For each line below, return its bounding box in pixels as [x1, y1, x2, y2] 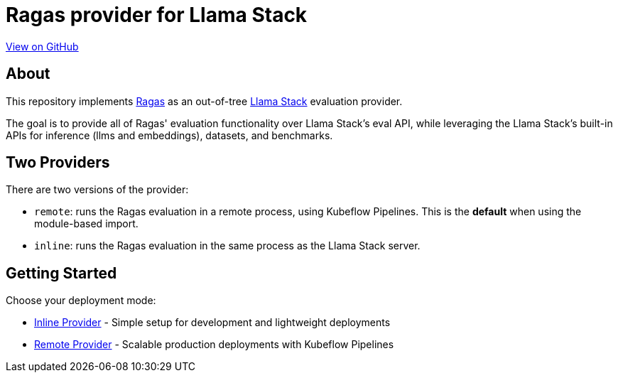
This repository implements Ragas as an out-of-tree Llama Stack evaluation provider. [6, 94, 403, 107]
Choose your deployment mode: [6, 294, 156, 307]
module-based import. [34, 217, 139, 230]
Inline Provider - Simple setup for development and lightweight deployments [34, 316, 391, 329]
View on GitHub [6, 40, 79, 53]
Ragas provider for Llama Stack [6, 3, 308, 27]
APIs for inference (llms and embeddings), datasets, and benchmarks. [6, 129, 333, 141]
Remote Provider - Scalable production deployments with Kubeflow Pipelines [34, 338, 394, 351]
